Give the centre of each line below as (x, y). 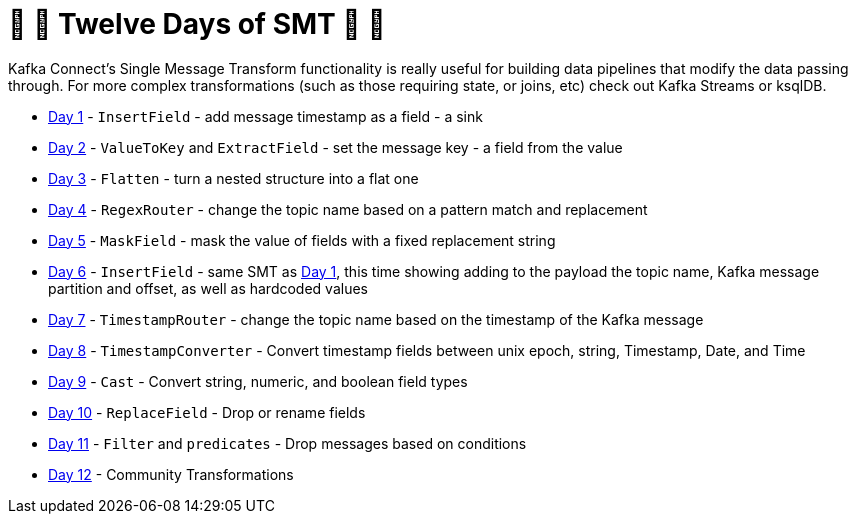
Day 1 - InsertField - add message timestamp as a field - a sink (265, 116)
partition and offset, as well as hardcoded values (208, 288)
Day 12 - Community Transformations (171, 474)
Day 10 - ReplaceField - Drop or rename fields (207, 412)
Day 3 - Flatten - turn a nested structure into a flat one (233, 178)
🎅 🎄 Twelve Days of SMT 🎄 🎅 (197, 24)
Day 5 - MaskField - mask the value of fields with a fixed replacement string (302, 240)
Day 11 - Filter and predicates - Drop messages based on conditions (287, 443)
